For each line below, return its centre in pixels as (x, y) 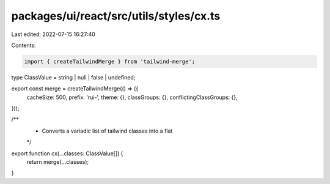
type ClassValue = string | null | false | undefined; (73, 77)
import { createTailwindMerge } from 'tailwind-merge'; (110, 61)
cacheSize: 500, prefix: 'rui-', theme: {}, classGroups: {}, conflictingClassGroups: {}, (132, 97)
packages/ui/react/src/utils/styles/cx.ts (116, 16)
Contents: (24, 45)
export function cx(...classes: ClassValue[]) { (67, 153)
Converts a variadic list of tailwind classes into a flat (107, 131)
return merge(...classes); (58, 162)
